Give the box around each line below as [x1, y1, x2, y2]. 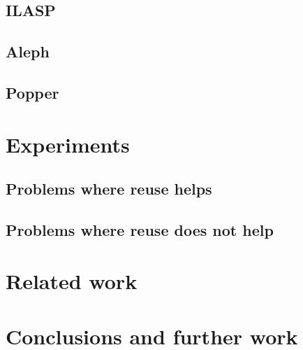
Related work [6, 267, 138, 295]
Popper [6, 81, 59, 103]
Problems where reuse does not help [6, 218, 274, 240]
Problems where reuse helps [6, 178, 212, 199]
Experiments [6, 129, 130, 158]
